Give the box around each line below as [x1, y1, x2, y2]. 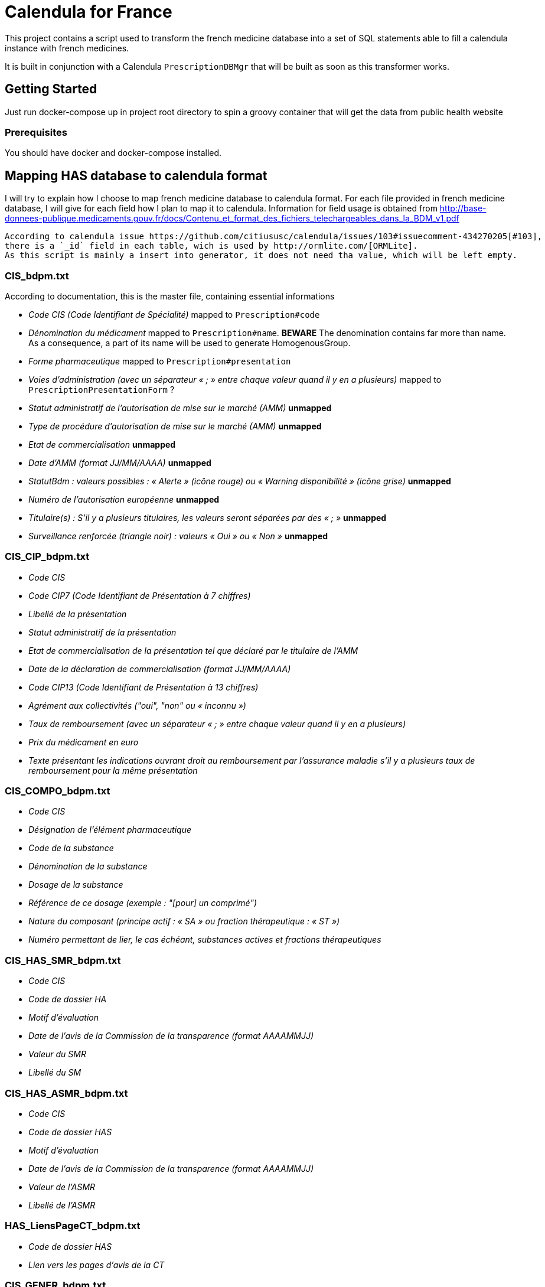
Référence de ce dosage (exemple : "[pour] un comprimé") [28, 898, 257, 908]
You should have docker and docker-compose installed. [5, 148, 222, 158]
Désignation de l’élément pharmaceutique [28, 825, 192, 835]
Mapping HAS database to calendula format [5, 168, 267, 183]
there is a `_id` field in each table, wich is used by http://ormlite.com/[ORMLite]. [5, 241, 418, 251]
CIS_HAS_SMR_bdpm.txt [5, 954, 121, 966]
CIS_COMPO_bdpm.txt [5, 785, 110, 797]
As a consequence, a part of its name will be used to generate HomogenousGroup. [28, 337, 351, 348]
